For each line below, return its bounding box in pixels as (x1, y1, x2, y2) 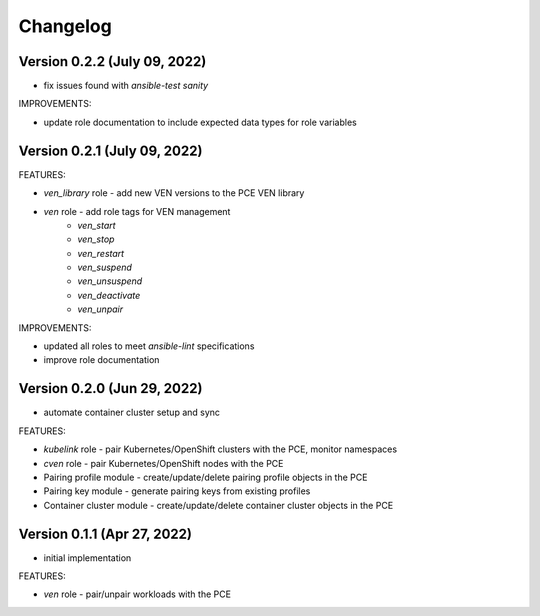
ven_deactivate (77, 289, 141, 301)
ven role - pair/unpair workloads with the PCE (43, 588, 232, 600)
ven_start (77, 219, 116, 231)
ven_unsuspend (77, 275, 143, 287)
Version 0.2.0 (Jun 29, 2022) (18, 380, 203, 397)
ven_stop (77, 233, 115, 245)
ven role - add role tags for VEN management (43, 205, 231, 217)
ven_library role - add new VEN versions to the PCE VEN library (43, 187, 305, 199)
